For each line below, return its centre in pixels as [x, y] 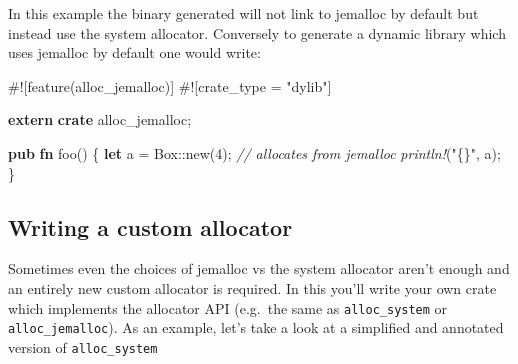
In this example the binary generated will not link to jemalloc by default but [243, 13]
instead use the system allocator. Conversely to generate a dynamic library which [257, 32]
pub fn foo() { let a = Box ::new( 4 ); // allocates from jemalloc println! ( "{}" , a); [254, 152]
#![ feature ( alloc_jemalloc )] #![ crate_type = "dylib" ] [170, 85]
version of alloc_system [83, 346]
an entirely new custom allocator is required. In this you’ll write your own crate [252, 287]
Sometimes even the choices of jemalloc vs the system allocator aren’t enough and [259, 268]
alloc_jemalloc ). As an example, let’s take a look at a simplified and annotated [256, 327]
